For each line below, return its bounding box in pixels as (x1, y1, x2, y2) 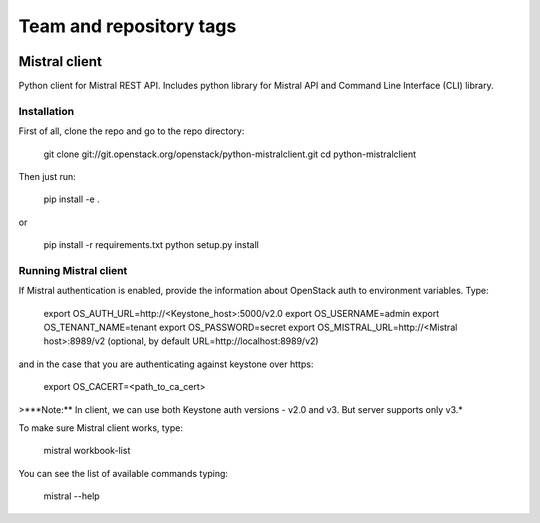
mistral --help (43, 490, 100, 502)
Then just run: (18, 170, 77, 182)
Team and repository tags (18, 15, 237, 37)
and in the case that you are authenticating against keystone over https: (18, 358, 314, 370)
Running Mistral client (18, 263, 128, 277)
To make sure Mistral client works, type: (18, 422, 184, 434)
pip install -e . (43, 193, 100, 205)
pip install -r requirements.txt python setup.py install (43, 239, 259, 251)
